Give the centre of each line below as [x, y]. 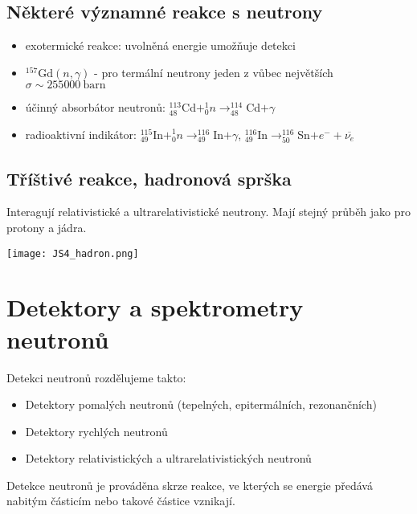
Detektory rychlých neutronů [96, 431]
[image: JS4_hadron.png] [73, 253]
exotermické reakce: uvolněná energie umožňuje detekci [160, 45]
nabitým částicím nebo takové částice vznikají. [121, 501]
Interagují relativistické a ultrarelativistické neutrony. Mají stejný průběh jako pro [209, 212]
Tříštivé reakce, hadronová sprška [149, 178]
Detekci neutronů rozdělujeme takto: [96, 377]
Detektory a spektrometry [155, 307]
